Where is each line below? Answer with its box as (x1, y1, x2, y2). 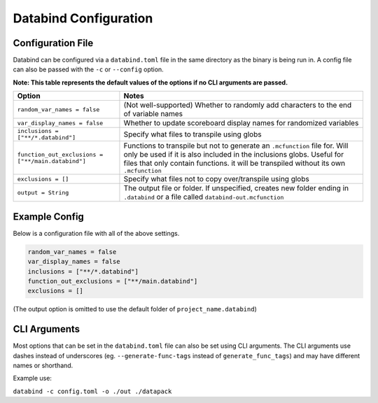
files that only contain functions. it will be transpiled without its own (123, 158, 346, 168)
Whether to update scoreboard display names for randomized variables (123, 118, 359, 128)
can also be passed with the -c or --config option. (13, 65, 164, 73)
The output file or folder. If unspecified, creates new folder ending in (123, 183, 349, 193)
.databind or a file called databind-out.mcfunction (123, 192, 284, 202)
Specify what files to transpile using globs (123, 129, 262, 139)
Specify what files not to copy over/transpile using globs (123, 174, 309, 184)
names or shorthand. (13, 361, 73, 369)
